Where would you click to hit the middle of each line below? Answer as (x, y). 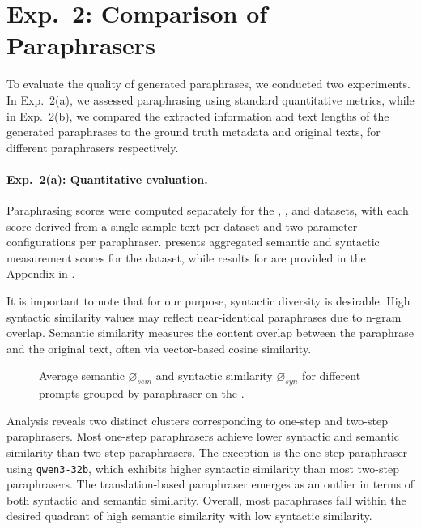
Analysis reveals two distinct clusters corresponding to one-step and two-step (197, 420)
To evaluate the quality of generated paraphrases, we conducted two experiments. (208, 84)
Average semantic (82, 375)
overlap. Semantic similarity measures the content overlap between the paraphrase (210, 333)
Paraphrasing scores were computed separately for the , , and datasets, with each (208, 210)
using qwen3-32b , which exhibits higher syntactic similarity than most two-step (203, 468)
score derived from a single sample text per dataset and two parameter (182, 226)
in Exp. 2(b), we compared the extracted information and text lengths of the (198, 115)
